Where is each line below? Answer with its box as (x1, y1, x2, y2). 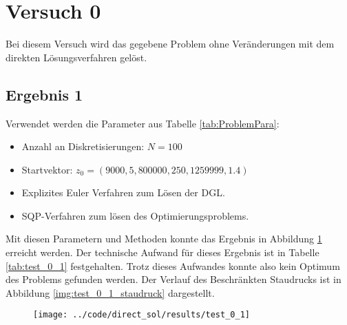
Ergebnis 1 (6, 83, 83, 105)
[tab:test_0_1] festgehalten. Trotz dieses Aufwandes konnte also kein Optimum (6, 258, 340, 273)
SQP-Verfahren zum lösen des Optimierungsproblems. (21, 208, 249, 222)
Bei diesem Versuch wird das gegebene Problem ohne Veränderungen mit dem (6, 36, 335, 51)
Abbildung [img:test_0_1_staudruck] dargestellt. (6, 285, 215, 300)
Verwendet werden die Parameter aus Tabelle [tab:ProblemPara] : (6, 116, 280, 130)
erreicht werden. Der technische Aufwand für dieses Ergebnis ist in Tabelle (6, 245, 319, 260)
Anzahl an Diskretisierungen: (21, 139, 145, 154)
